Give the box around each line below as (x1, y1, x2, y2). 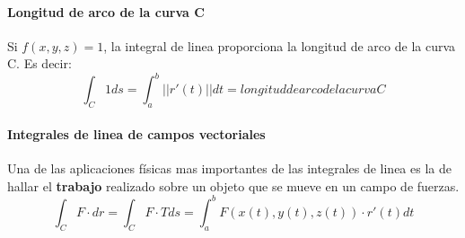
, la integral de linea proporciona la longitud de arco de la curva (103, 36, 456, 55)
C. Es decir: (7, 54, 72, 73)
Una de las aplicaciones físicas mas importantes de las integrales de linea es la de (7, 159, 452, 178)
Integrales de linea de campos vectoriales (7, 124, 266, 143)
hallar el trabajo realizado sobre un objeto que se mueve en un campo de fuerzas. (7, 176, 460, 195)
